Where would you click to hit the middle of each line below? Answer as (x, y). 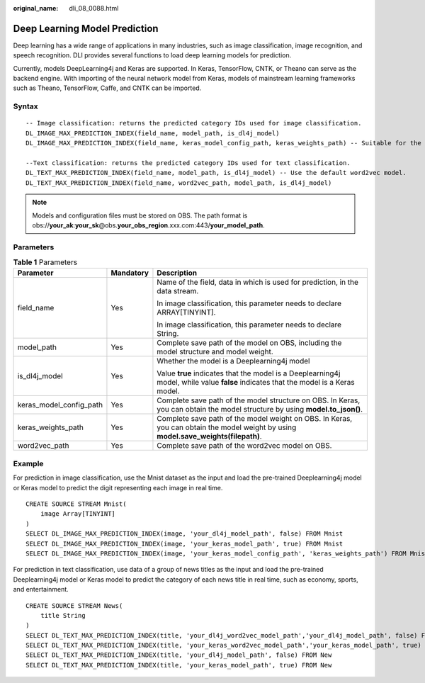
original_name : (36, 8)
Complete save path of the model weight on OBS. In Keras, (255, 419)
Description (177, 273)
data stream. (178, 291)
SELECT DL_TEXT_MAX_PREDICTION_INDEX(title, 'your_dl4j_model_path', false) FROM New (179, 655)
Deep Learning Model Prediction (86, 28)
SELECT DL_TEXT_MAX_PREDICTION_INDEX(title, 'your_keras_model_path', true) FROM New (179, 665)
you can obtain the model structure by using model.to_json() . (260, 410)
